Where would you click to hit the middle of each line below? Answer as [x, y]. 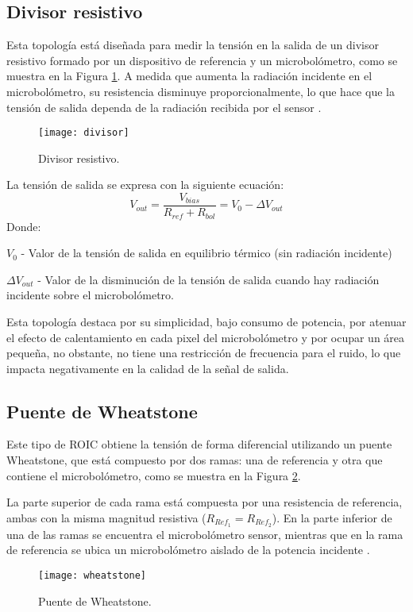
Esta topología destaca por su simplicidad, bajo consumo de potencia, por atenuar [206, 321]
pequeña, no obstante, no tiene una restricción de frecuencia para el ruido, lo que [204, 353]
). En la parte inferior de [332, 517]
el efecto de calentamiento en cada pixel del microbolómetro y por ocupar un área [206, 337]
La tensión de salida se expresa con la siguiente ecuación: [145, 185]
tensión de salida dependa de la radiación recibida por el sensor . [164, 107]
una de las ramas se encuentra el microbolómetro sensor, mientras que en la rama [205, 534]
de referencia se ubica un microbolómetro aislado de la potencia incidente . [188, 550]
